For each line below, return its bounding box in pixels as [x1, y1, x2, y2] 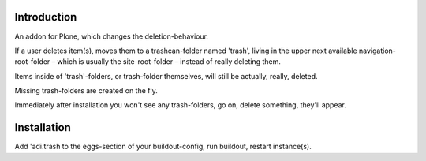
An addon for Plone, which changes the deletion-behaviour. [14, 32, 209, 41]
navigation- [359, 46, 396, 55]
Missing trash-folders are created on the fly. [14, 86, 158, 95]
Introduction [14, 10, 77, 24]
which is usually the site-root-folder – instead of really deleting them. [57, 57, 282, 66]
